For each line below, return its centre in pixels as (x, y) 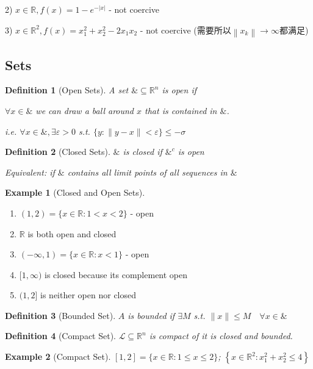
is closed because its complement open (116, 274)
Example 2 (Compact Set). (58, 356)
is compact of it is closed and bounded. (221, 336)
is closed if (142, 152)
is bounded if (151, 315)
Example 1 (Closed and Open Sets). (75, 192)
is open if (179, 90)
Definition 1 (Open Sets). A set (67, 90)
